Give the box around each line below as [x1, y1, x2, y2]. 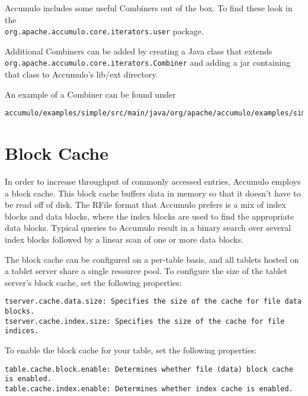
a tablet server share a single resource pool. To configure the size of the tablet [5, 265, 287, 277]
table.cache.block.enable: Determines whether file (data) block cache [5, 365, 293, 374]
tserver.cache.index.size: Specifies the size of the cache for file [5, 317, 285, 326]
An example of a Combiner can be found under [5, 88, 176, 100]
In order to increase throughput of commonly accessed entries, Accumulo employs [5, 175, 301, 188]
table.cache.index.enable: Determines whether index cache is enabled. [5, 384, 293, 393]
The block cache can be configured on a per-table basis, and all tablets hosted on [5, 253, 299, 265]
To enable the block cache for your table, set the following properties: [5, 344, 257, 356]
